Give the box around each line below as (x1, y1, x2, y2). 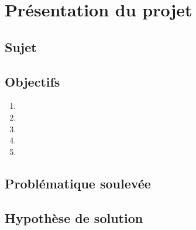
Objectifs (5, 72, 60, 90)
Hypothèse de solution (5, 208, 143, 226)
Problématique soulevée (5, 174, 151, 192)
